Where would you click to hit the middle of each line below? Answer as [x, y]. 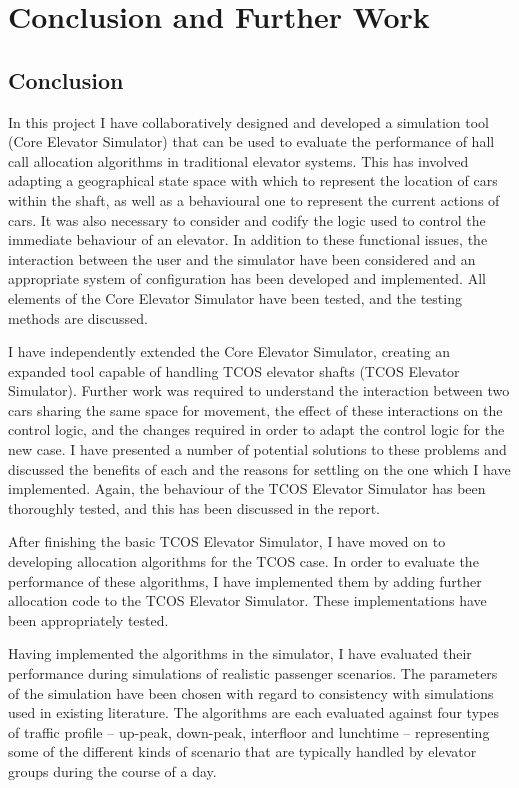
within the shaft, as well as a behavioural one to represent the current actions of [254, 199]
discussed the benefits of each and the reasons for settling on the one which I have [259, 468]
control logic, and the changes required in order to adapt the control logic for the [256, 429]
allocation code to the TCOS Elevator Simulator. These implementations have [247, 600]
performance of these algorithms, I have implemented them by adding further [245, 580]
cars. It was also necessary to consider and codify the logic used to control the [247, 219]
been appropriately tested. [88, 619]
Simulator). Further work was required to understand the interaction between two [259, 390]
